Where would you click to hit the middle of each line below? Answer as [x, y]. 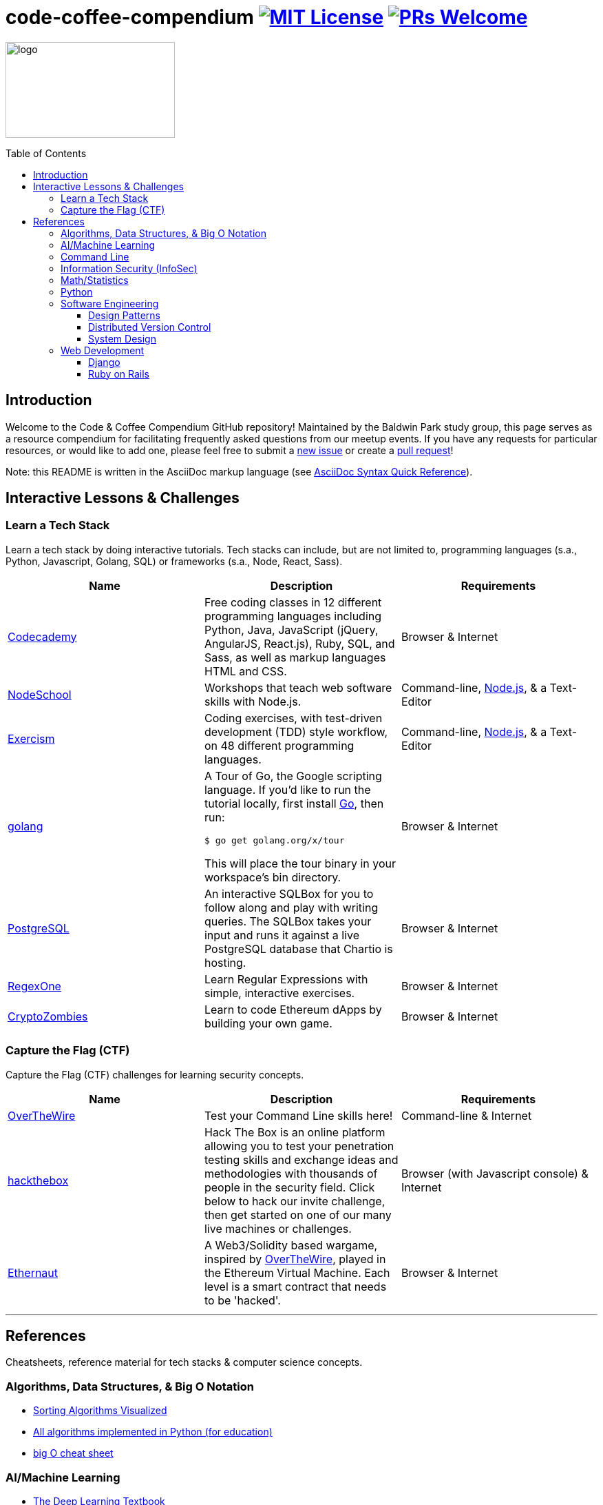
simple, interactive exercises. [279, 993]
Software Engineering [110, 303]
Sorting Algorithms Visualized [100, 1411]
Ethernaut [33, 1272]
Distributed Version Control [150, 327]
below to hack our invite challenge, [295, 1201]
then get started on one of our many [298, 1215]
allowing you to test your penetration [299, 1146]
